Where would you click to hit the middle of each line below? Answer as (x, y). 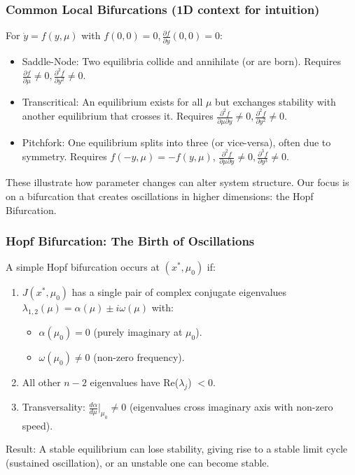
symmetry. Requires (64, 156)
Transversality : (54, 407)
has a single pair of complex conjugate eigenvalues (179, 292)
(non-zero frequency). (139, 357)
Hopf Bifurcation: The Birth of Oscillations (130, 241)
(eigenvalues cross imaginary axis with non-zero (231, 407)
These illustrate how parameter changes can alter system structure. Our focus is (177, 182)
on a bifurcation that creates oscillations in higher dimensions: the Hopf (160, 196)
